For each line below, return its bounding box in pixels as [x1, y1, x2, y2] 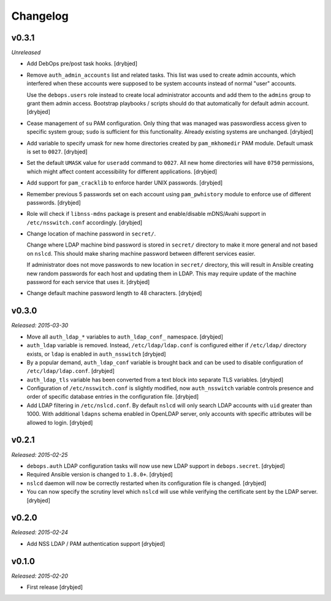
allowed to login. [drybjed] [26, 419, 93, 426]
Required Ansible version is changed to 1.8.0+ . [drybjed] [26, 471, 173, 478]
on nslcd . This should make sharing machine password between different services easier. [26, 250, 256, 257]
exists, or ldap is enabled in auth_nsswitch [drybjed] [26, 350, 166, 358]
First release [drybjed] [26, 583, 83, 591]
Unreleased [11, 49, 41, 56]
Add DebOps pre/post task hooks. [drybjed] [26, 60, 138, 67]
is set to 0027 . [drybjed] [26, 148, 88, 155]
